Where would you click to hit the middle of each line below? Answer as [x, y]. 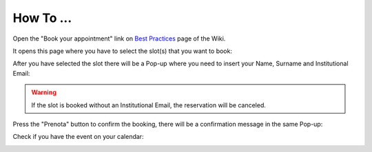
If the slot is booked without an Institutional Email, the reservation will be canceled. [149, 105]
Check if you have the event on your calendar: [78, 137]
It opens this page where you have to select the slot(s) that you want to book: [122, 51]
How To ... [42, 18]
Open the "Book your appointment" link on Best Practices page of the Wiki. [119, 39]
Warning [44, 92]
